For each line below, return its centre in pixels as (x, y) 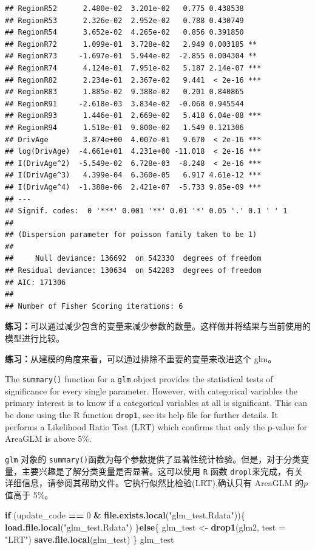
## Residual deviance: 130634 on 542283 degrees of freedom (133, 271)
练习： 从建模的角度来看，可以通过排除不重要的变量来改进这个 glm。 (141, 358)
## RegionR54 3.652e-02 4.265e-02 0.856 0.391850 (124, 33)
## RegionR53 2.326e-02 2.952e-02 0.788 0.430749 (124, 20)
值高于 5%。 (29, 494)
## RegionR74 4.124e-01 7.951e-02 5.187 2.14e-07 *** (133, 68)
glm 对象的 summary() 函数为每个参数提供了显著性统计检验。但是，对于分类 (153, 459)
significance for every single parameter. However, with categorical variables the (151, 390)
